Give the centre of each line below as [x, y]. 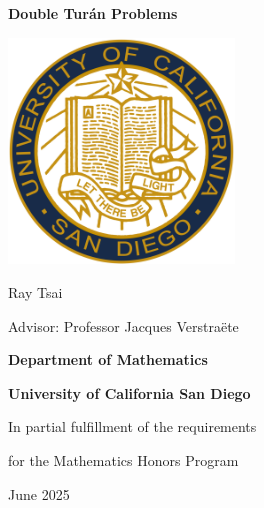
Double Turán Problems [93, 13]
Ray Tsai [35, 291]
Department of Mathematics [108, 359]
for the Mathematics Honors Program [123, 459]
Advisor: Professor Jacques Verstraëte [123, 325]
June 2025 [39, 493]
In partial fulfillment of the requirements [132, 426]
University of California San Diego [129, 392]
